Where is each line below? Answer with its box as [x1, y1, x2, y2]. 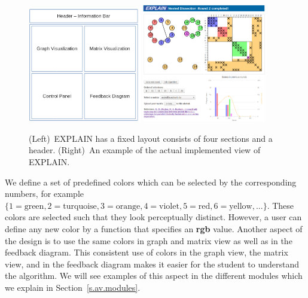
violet [159, 202, 179, 211]
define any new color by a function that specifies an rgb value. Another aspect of [5, 223, 303, 235]
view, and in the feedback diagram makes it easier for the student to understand [5, 257, 300, 270]
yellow [229, 202, 252, 211]
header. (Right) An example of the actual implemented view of [29, 144, 261, 156]
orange [115, 202, 141, 211]
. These [267, 199, 294, 211]
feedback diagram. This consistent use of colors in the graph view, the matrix [5, 246, 288, 259]
